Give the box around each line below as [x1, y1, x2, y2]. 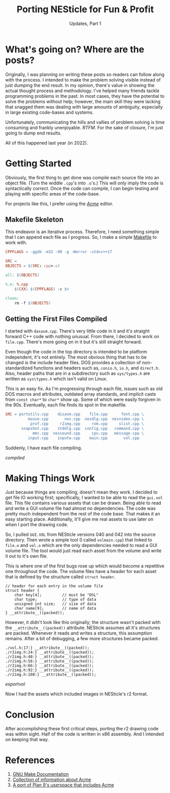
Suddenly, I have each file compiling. [5, 445, 82, 451]
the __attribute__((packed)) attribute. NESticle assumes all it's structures [5, 625, 160, 631]
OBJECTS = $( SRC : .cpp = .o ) [5, 263, 60, 268]
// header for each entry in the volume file [5, 584, 103, 589]
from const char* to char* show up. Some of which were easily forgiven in [5, 396, 161, 403]
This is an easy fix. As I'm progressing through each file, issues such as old [5, 386, 163, 392]
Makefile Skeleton [5, 215, 63, 224]
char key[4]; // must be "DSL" [14, 592, 99, 598]
